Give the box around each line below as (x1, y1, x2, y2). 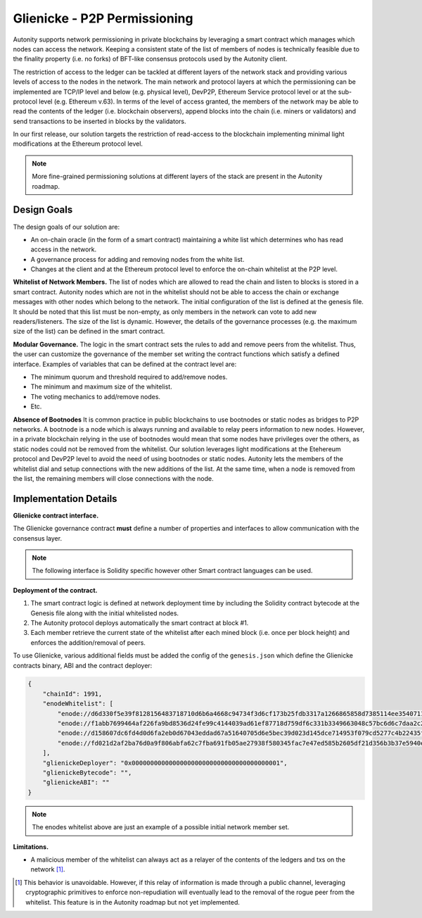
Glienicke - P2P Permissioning (13, 11, 193, 26)
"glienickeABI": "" (42, 779, 110, 786)
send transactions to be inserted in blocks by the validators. (13, 117, 186, 125)
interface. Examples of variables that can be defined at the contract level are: (13, 360, 237, 368)
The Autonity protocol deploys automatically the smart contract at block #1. (30, 618, 249, 627)
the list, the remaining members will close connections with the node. (13, 474, 214, 482)
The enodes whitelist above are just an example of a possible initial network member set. (32, 823, 290, 831)
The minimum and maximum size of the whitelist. (30, 382, 172, 391)
